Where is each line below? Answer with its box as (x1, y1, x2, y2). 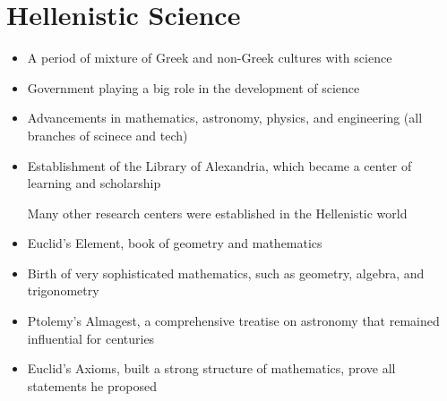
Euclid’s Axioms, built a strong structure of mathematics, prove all (27, 359, 396, 378)
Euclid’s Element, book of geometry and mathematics (27, 234, 322, 252)
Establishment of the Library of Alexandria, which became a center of (27, 156, 412, 175)
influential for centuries (27, 328, 155, 347)
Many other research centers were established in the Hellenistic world (27, 203, 408, 222)
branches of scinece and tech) (27, 125, 188, 144)
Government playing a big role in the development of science (27, 78, 360, 97)
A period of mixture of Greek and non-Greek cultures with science (27, 48, 392, 67)
